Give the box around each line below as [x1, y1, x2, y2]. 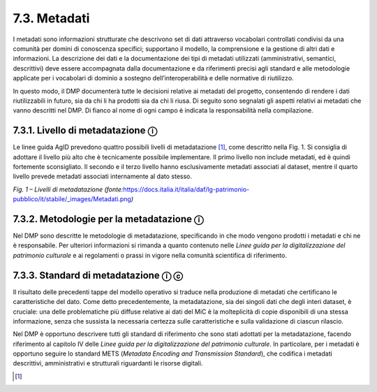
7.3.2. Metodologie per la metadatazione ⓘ [13, 213, 204, 225]
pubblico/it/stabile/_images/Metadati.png [13, 195, 132, 203]
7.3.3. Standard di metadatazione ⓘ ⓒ [13, 269, 183, 281]
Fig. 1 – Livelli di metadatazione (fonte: [13, 185, 124, 194]
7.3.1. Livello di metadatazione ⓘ [13, 124, 157, 136]
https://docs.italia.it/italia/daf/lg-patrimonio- [123, 185, 250, 194]
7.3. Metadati [13, 10, 90, 26]
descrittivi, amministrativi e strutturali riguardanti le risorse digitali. [13, 359, 203, 368]
